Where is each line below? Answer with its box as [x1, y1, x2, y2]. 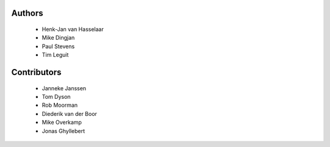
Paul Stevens [42, 43, 75, 50]
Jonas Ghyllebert [42, 127, 86, 134]
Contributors [11, 67, 62, 77]
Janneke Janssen [42, 84, 87, 91]
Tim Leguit [42, 51, 69, 59]
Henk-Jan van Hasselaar [42, 26, 104, 33]
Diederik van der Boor [42, 110, 97, 117]
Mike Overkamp [42, 119, 82, 126]
